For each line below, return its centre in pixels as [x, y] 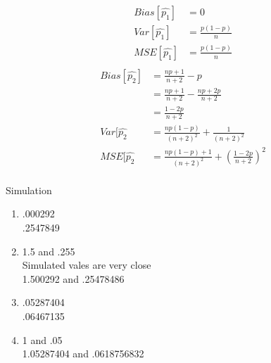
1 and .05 [42, 339]
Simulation [29, 190]
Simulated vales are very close [87, 265]
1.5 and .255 [49, 251]
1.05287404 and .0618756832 [83, 354]
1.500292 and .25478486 [73, 278]
